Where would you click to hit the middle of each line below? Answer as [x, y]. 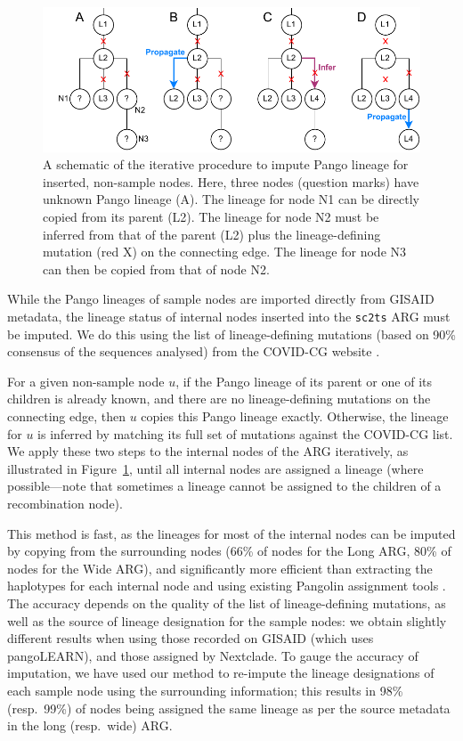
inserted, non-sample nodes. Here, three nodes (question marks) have [231, 181]
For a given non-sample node [86, 381]
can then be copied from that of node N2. [156, 269]
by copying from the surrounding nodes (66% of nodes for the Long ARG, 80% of [229, 551]
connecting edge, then [66, 416]
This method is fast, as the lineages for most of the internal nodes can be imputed [231, 533]
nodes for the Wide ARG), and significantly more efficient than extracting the [220, 568]
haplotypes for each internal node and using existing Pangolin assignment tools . [227, 586]
